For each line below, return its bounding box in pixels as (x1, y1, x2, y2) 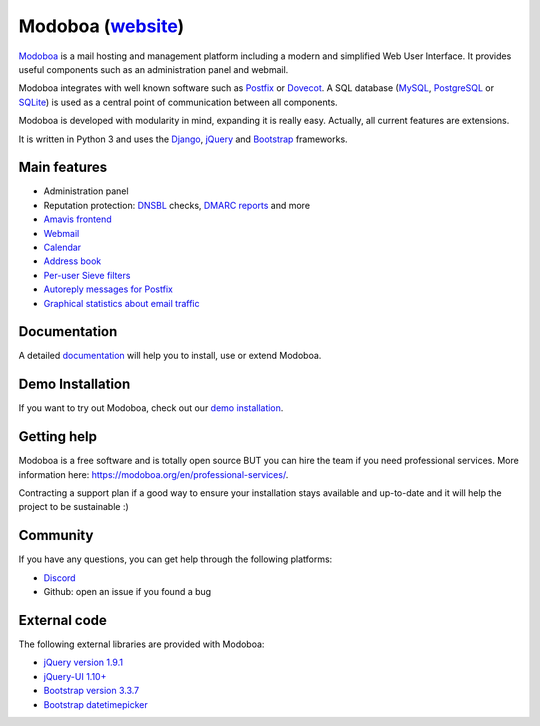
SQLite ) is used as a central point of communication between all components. (18, 96, 339, 108)
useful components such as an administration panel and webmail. (18, 63, 289, 75)
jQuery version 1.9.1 (43, 656, 124, 669)
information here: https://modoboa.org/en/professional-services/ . (18, 468, 289, 480)
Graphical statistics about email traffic (43, 297, 200, 309)
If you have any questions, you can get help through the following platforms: (18, 553, 333, 565)
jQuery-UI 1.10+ (43, 670, 107, 682)
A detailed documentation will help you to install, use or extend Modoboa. (18, 350, 322, 362)
